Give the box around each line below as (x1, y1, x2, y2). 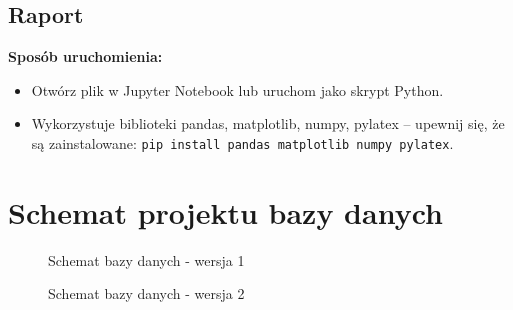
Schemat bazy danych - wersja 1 (48, 249, 245, 270)
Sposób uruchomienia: (8, 46, 163, 67)
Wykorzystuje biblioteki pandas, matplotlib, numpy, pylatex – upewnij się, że (31, 113, 505, 134)
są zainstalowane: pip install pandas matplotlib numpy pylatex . (31, 132, 454, 153)
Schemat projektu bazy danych (8, 191, 443, 232)
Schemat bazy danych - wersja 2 (48, 283, 245, 304)
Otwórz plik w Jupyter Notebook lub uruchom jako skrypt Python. (31, 79, 444, 100)
